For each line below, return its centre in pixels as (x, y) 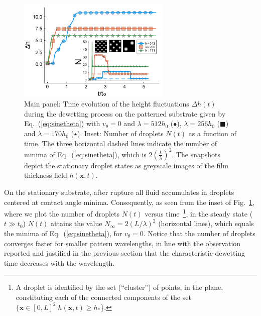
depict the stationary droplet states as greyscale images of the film (126, 165)
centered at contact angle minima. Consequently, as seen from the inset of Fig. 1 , (129, 202)
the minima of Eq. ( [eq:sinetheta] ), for (63, 233)
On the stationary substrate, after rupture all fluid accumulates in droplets (119, 192)
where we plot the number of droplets (62, 213)
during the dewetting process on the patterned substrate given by (125, 113)
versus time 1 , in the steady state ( (199, 213)
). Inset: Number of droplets (120, 133)
